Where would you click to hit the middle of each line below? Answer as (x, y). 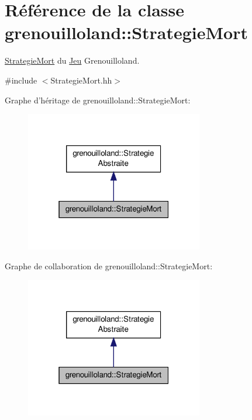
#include (21, 80)
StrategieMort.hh (81, 80)
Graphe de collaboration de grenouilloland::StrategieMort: (109, 265)
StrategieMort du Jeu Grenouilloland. (72, 60)
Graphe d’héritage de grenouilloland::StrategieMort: (98, 100)
